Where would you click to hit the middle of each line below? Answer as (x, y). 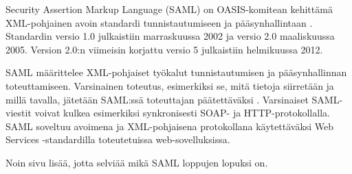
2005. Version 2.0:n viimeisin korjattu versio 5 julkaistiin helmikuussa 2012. (164, 49)
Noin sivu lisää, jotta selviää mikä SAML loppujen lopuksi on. (137, 162)
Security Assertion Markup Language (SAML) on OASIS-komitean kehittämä (169, 9)
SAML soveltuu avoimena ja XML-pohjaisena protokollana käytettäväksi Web (170, 126)
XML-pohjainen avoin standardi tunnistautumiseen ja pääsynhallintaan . (159, 22)
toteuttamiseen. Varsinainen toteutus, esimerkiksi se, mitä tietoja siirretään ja (170, 85)
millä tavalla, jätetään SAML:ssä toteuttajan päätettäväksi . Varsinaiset (157, 99)
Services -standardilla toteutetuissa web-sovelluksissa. (118, 139)
